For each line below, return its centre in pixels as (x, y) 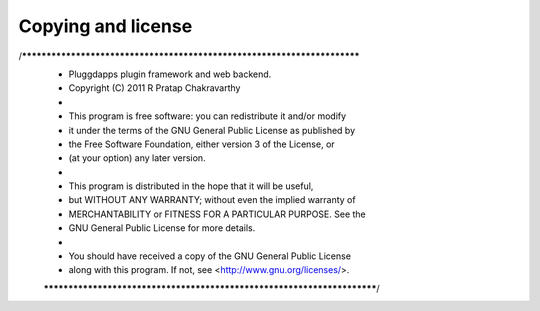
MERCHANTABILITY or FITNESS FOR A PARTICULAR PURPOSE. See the (217, 214)
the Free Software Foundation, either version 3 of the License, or (201, 144)
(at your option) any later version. (137, 158)
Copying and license (105, 26)
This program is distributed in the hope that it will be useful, (191, 186)
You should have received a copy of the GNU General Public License (210, 256)
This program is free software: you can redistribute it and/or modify (207, 116)
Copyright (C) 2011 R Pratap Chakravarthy (154, 88)
